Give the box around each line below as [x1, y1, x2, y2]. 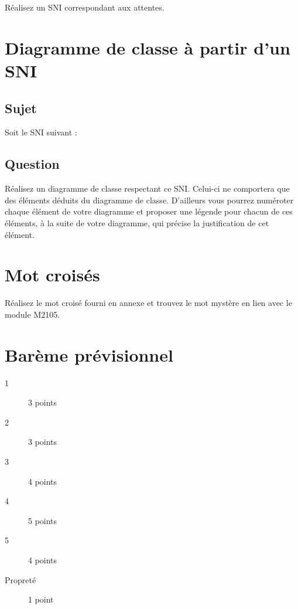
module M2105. [5, 308, 60, 320]
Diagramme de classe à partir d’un [5, 35, 290, 59]
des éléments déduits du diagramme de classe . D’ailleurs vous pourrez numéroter [5, 193, 294, 206]
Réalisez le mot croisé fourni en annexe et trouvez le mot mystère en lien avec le [5, 297, 292, 309]
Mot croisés [5, 263, 100, 287]
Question [5, 155, 60, 173]
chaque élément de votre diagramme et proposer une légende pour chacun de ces [5, 205, 293, 217]
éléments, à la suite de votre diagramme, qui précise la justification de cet [5, 216, 269, 229]
